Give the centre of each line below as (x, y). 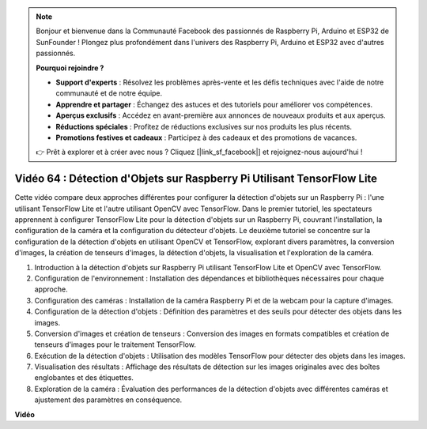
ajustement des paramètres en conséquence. (108, 400)
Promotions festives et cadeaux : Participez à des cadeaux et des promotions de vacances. (206, 137)
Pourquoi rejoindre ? (70, 68)
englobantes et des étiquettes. (84, 378)
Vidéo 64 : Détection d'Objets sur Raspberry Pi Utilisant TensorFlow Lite (196, 179)
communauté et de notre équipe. (109, 93)
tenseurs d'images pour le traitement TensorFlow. (115, 344)
